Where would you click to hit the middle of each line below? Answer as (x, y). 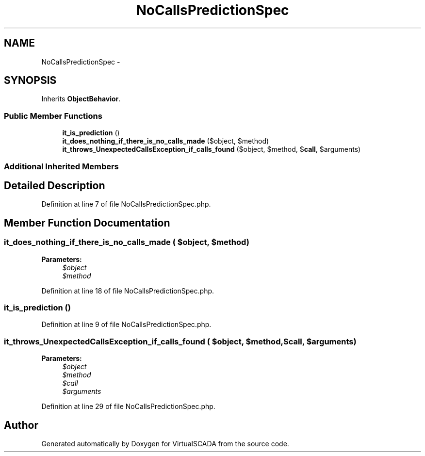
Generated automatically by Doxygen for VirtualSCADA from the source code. (165, 443)
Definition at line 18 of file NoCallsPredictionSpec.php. (128, 291)
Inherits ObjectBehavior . (81, 99)
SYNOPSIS (30, 81)
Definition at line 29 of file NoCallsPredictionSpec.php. (128, 407)
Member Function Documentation (87, 223)
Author (21, 425)
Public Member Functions (53, 116)
